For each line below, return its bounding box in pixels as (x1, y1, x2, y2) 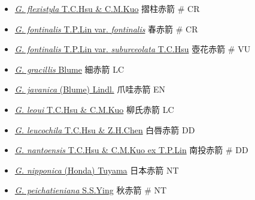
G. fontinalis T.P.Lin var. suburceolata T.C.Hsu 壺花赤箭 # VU (14, 43, 251, 55)
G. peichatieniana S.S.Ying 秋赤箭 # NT (14, 184, 167, 196)
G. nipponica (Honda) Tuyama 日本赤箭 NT (14, 163, 179, 176)
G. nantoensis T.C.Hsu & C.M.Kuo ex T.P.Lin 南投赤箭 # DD (14, 144, 248, 156)
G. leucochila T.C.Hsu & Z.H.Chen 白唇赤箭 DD (14, 123, 195, 136)
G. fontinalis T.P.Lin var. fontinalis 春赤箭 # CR (14, 22, 198, 35)
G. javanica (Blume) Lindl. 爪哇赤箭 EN (14, 83, 166, 95)
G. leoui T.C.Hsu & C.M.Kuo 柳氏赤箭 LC (14, 103, 174, 115)
